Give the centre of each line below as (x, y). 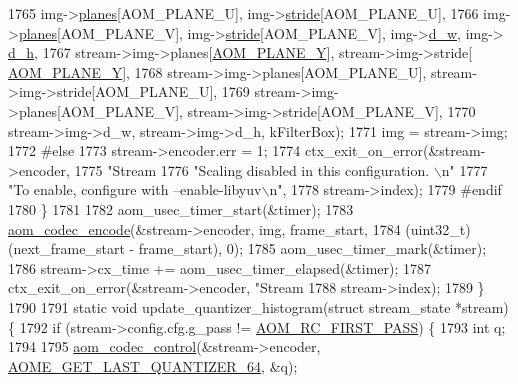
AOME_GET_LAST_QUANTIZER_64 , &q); (153, 365)
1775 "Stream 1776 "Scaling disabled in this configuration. (252, 169)
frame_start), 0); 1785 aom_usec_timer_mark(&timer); (312, 248)
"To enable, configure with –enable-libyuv (135, 189)
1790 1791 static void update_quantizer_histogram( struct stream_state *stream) (258, 306)
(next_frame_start (66, 248)
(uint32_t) (438, 228)
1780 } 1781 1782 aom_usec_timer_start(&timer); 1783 (181, 208)
